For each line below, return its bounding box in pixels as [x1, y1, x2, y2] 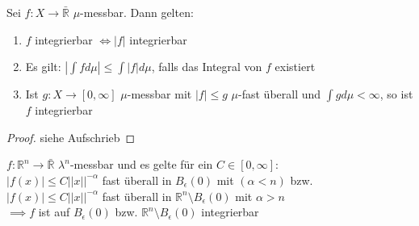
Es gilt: [25, 58, 61, 75]
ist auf [38, 203, 70, 220]
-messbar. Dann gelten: [80, 4, 194, 20]
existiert [274, 58, 316, 75]
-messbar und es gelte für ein [69, 156, 213, 173]
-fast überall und [238, 86, 321, 103]
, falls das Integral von [151, 58, 262, 75]
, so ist [379, 86, 413, 103]
